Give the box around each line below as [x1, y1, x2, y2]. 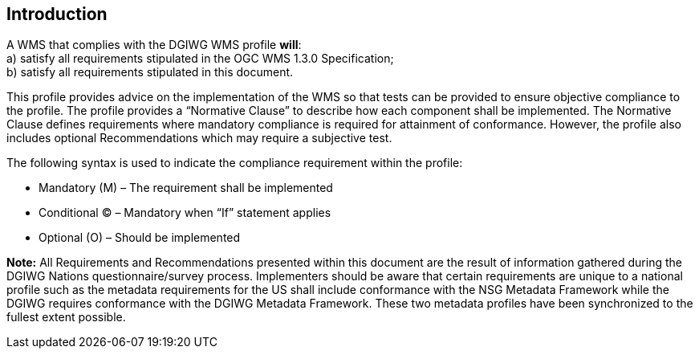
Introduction [6, 4, 108, 24]
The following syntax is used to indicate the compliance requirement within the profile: [6, 156, 463, 170]
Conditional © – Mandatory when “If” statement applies [39, 206, 331, 220]
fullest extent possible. [6, 310, 126, 324]
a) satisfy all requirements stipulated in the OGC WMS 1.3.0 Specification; [6, 51, 394, 66]
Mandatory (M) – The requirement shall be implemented [39, 181, 333, 195]
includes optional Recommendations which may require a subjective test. [6, 131, 392, 145]
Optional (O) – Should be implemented [39, 231, 241, 245]
